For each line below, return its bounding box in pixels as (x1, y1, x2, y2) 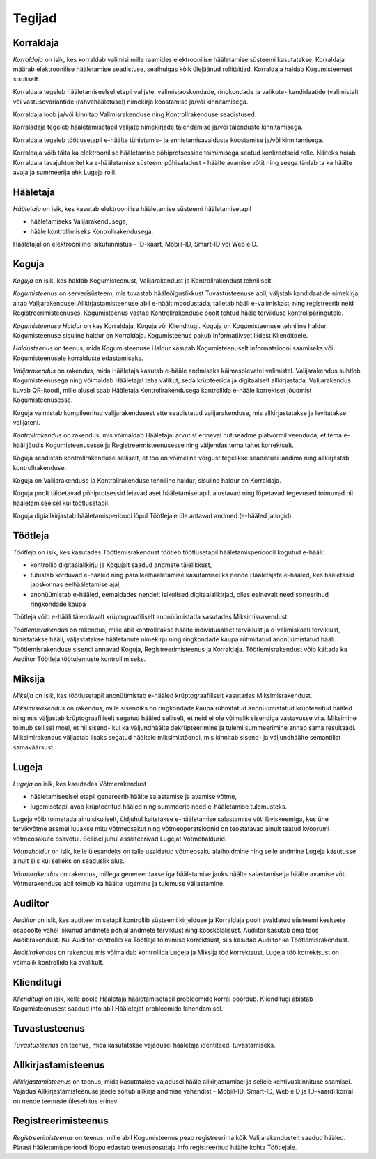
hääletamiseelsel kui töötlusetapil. (13, 499, 110, 507)
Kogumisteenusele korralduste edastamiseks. (13, 354, 143, 362)
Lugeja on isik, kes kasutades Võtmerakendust (13, 779, 147, 788)
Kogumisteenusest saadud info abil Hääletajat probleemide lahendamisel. (13, 1004, 223, 1013)
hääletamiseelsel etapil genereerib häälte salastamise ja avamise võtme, (30, 793, 237, 801)
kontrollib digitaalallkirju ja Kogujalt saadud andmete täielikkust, (30, 561, 212, 569)
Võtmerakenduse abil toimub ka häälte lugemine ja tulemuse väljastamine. (13, 880, 226, 888)
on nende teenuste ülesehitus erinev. (13, 1097, 119, 1105)
